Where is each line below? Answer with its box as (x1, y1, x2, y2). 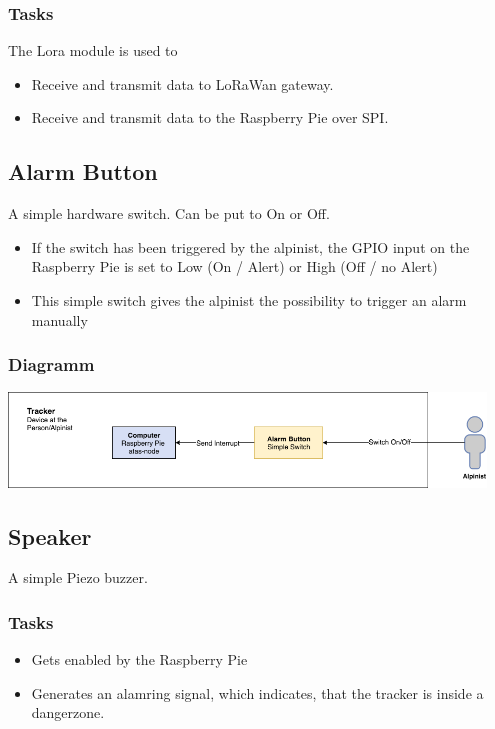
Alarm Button (8, 156, 158, 187)
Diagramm (8, 352, 95, 377)
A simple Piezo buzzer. (8, 567, 148, 588)
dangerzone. (31, 702, 105, 723)
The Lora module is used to (8, 40, 178, 61)
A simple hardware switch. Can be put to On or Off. (8, 203, 330, 224)
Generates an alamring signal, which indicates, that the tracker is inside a (31, 682, 484, 703)
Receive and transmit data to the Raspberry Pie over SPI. (31, 107, 389, 128)
